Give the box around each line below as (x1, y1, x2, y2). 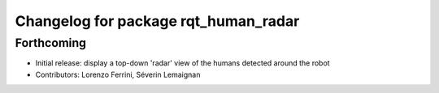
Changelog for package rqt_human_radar (15, 12, 300, 30)
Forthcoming (15, 36, 87, 50)
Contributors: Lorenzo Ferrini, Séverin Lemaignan (35, 70, 201, 79)
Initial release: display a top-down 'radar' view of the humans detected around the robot (35, 58, 330, 68)
